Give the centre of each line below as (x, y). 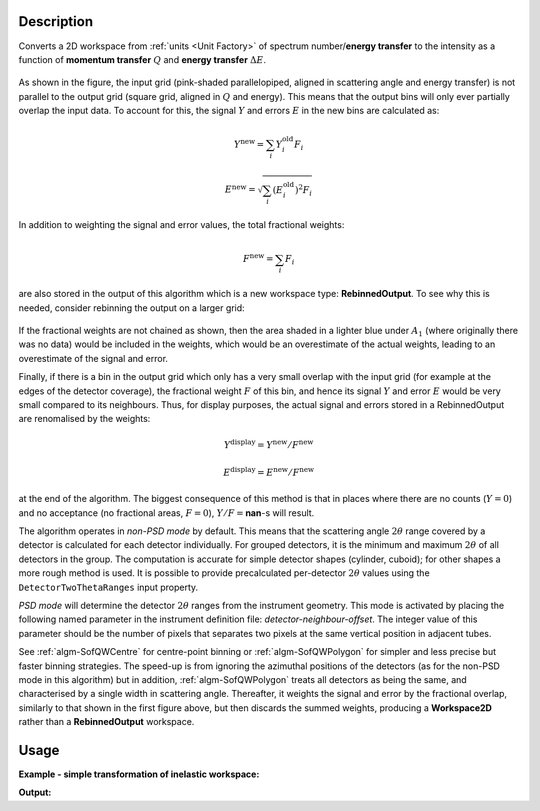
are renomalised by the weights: (84, 419)
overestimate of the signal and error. (93, 358)
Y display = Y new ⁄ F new (268, 443)
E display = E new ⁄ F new (269, 471)
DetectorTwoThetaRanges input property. (108, 587)
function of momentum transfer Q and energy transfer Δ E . (142, 59)
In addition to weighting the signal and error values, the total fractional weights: (181, 225)
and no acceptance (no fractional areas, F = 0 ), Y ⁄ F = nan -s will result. (166, 512)
